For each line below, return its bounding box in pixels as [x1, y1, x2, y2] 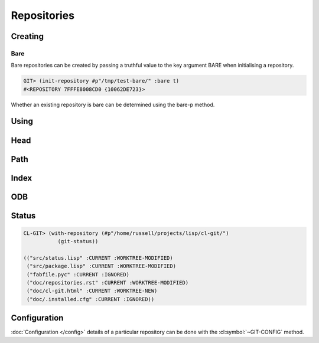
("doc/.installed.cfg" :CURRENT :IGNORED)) [27, 296, 155, 302]
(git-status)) [57, 238, 99, 245]
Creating [11, 31, 44, 41]
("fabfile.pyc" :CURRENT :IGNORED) [27, 271, 130, 277]
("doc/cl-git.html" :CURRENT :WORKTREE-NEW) [27, 288, 158, 295]
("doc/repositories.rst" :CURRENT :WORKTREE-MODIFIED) [27, 279, 189, 286]
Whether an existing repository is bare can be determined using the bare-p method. [11, 101, 215, 108]
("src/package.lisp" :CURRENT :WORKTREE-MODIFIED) [27, 263, 177, 270]
